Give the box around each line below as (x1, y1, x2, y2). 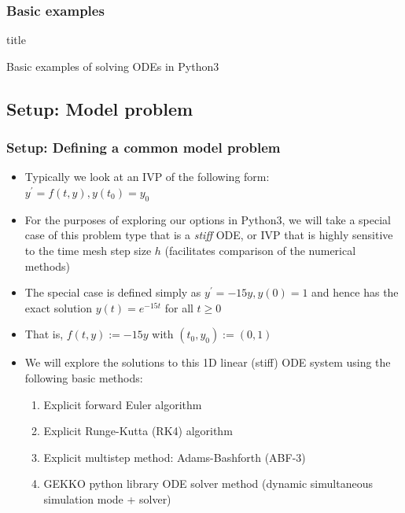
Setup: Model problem (6, 96, 193, 120)
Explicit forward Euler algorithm (43, 396, 202, 412)
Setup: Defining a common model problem (6, 138, 281, 157)
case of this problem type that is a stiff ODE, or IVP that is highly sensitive (24, 227, 393, 243)
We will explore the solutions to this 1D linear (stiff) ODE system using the (24, 354, 391, 371)
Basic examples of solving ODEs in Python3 (6, 57, 219, 74)
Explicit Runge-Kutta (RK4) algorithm (43, 423, 233, 439)
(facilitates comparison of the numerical (164, 242, 356, 258)
